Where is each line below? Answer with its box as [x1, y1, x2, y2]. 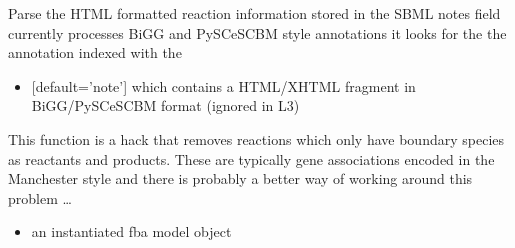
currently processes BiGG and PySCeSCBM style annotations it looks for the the [8, 22, 507, 43]
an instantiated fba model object [31, 221, 232, 242]
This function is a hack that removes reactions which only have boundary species [8, 128, 505, 149]
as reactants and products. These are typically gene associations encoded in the [8, 148, 495, 169]
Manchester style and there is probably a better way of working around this [8, 168, 473, 189]
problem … [8, 187, 72, 208]
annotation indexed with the [8, 42, 182, 63]
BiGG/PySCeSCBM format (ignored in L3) [31, 95, 300, 116]
